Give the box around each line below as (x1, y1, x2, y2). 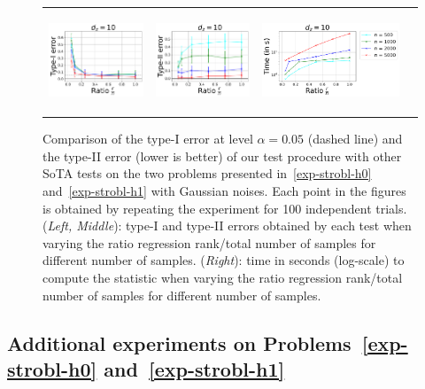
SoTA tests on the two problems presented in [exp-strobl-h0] (42, 164, 372, 183)
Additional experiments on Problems (7, 329, 352, 356)
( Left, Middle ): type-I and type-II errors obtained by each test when (42, 216, 412, 235)
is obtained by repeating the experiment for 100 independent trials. (42, 198, 407, 217)
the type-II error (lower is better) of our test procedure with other (42, 146, 402, 165)
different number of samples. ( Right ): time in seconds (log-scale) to (42, 251, 405, 269)
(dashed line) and (307, 129, 403, 148)
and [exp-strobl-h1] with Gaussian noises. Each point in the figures (42, 182, 406, 199)
